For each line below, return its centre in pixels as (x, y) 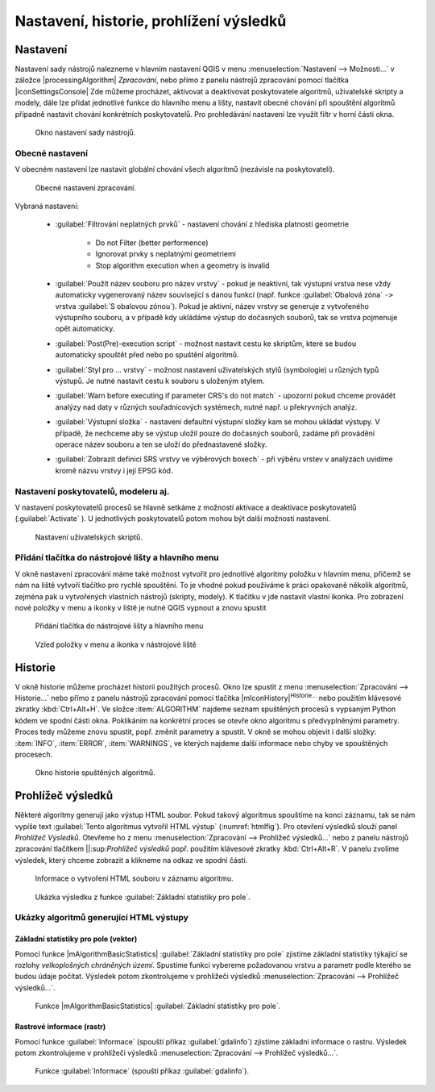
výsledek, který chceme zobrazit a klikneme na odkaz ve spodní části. (131, 860)
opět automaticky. (85, 329)
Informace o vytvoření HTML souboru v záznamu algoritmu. (134, 878)
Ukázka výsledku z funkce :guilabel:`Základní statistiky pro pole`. (143, 897)
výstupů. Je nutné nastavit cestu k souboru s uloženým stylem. (160, 381)
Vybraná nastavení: (47, 206)
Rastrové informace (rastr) (60, 1027)
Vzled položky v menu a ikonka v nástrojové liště (116, 644)
